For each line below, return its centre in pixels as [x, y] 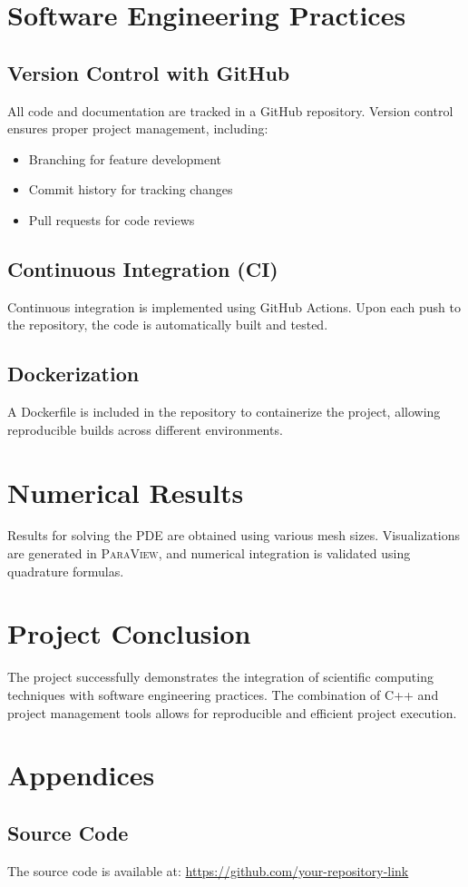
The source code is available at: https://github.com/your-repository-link [208, 870]
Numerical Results [126, 492]
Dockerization [73, 374]
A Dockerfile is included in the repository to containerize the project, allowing [224, 412]
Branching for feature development [125, 158]
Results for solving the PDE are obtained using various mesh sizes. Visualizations [234, 535]
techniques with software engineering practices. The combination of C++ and [223, 694]
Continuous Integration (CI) [143, 268]
